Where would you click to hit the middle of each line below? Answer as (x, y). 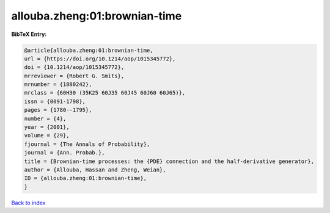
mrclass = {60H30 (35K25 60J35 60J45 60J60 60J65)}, (105, 93)
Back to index (28, 203)
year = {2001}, (47, 127)
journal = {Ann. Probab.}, (64, 153)
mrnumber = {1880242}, (58, 85)
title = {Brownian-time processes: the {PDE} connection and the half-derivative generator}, (169, 161)
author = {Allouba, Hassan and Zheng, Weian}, (95, 170)
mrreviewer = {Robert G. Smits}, (74, 76)
